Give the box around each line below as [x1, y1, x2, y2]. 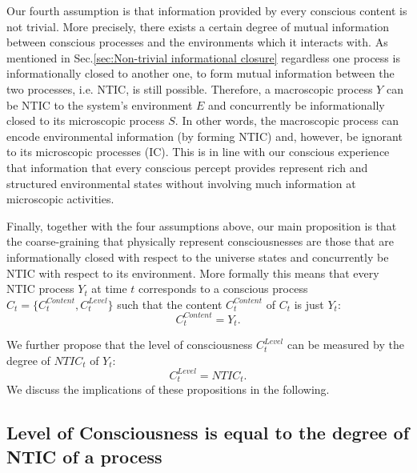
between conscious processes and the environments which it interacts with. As [6, 34, 388, 50]
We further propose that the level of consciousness [6, 336, 253, 353]
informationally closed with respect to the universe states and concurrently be [6, 248, 389, 265]
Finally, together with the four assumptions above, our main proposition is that [6, 217, 397, 234]
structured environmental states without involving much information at [6, 174, 356, 191]
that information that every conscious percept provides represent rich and [6, 158, 368, 175]
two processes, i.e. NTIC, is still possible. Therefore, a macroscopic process [6, 80, 373, 97]
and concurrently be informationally [208, 96, 385, 113]
